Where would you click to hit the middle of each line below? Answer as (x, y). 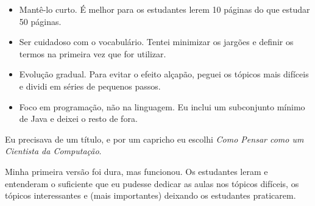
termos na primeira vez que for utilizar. (93, 53)
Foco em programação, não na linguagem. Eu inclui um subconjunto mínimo (162, 106)
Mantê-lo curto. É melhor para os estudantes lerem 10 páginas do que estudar (165, 9)
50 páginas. (40, 21)
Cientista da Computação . (53, 151)
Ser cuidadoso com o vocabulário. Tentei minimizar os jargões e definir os (156, 42)
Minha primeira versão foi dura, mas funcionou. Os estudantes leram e (136, 171)
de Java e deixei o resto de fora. (78, 119)
